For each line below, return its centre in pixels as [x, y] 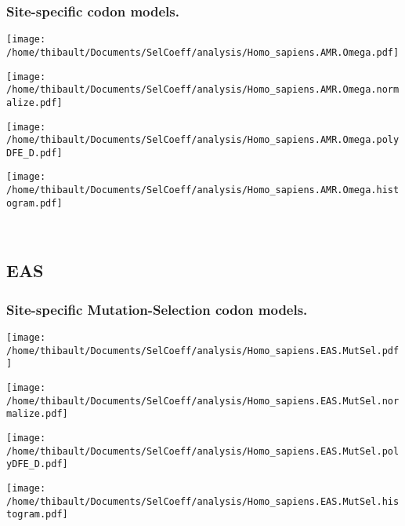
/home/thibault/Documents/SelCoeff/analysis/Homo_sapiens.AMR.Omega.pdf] [203, 52]
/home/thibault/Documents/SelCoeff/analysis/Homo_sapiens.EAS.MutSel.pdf [203, 351]
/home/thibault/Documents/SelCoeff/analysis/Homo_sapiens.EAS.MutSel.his [203, 501]
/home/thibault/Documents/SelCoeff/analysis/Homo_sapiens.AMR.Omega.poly [203, 140]
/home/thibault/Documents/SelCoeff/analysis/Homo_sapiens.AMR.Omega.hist [203, 190]
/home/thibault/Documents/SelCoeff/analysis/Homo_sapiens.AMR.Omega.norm [203, 90]
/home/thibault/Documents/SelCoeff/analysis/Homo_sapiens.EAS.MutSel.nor [203, 401]
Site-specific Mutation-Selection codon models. [157, 309]
